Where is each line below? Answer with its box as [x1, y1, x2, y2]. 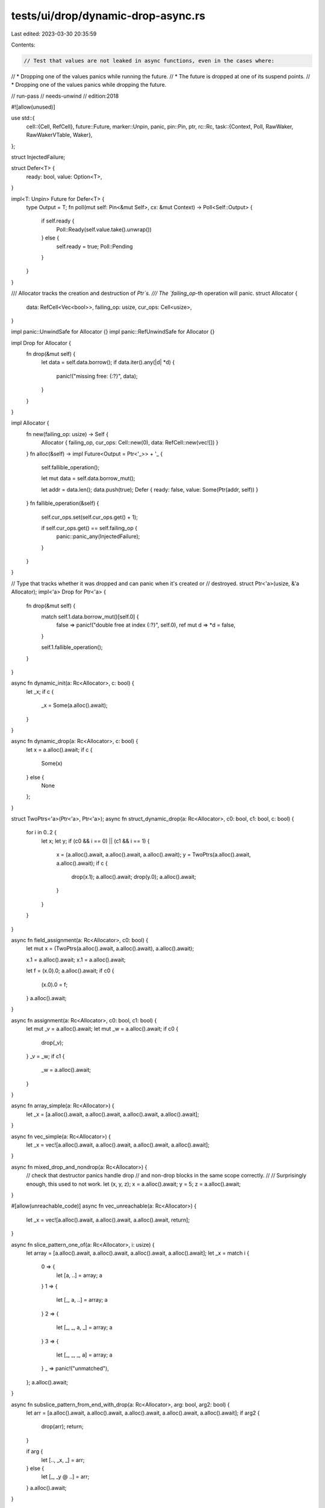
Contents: [11, 41, 36, 48]
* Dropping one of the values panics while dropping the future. [11, 81, 167, 89]
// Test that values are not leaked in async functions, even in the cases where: [23, 57, 275, 64]
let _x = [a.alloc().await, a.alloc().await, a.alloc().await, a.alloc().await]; [26, 1110, 199, 1118]
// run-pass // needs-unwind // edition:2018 [11, 92, 119, 100]
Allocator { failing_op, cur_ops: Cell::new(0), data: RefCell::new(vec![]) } [41, 439, 219, 446]
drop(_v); [41, 1039, 64, 1046]
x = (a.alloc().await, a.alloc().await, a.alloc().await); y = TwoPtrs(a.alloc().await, [56, 851, 251, 858]
